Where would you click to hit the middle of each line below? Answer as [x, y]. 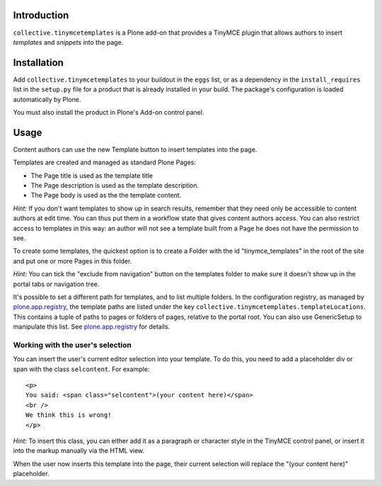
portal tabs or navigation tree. [56, 284]
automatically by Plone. [47, 99]
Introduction [41, 15]
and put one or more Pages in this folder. [73, 261]
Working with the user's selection [73, 345]
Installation [38, 63]
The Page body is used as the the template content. [106, 196]
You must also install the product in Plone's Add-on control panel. [109, 112]
